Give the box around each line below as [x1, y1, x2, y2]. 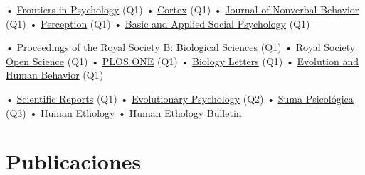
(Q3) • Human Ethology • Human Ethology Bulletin [6, 105, 242, 120]
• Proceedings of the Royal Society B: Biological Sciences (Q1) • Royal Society [6, 40, 356, 55]
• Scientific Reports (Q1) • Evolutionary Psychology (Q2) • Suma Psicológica [6, 91, 354, 106]
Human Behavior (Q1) [6, 67, 104, 82]
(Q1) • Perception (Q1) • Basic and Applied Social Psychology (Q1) [6, 16, 310, 30]
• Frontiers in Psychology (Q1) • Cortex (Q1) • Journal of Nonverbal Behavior [6, 2, 359, 16]
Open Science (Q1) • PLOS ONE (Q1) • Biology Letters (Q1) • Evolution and [6, 53, 359, 68]
